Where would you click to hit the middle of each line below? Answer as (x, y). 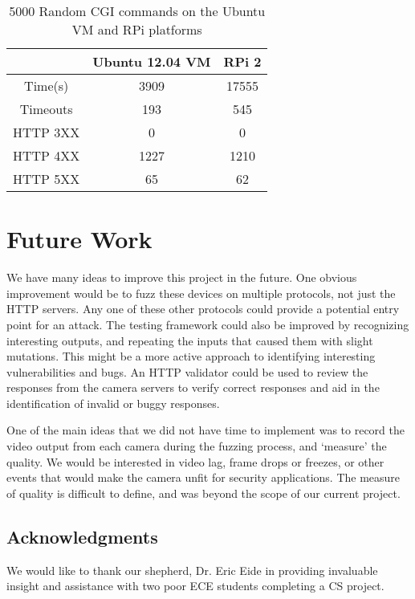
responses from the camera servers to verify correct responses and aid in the (193, 387)
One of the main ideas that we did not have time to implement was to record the (206, 430)
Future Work (79, 239)
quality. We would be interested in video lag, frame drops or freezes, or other (195, 461)
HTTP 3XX (47, 132)
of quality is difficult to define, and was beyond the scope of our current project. (203, 493)
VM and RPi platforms (137, 29)
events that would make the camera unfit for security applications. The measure (203, 477)
